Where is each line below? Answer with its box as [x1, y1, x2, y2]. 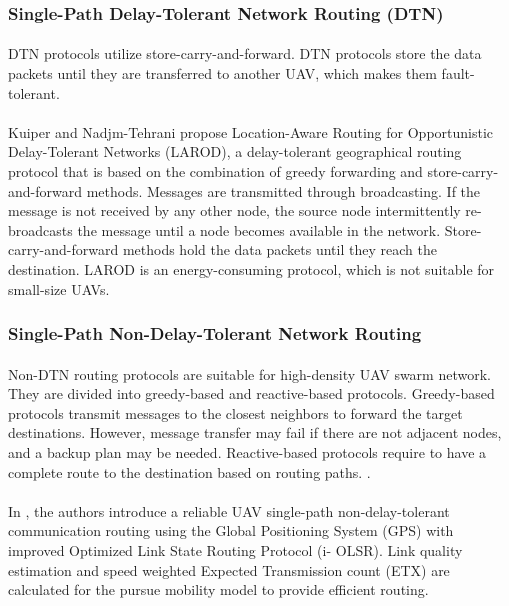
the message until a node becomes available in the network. [77, 219, 441, 240]
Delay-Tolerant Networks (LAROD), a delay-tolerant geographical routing [8, 141, 462, 162]
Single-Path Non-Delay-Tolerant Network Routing [8, 321, 422, 346]
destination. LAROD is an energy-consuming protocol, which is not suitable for [8, 258, 495, 279]
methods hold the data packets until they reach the [122, 239, 437, 260]
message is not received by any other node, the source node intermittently [8, 200, 461, 221]
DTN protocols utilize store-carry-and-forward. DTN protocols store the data [8, 43, 482, 64]
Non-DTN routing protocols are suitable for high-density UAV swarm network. [8, 363, 491, 384]
